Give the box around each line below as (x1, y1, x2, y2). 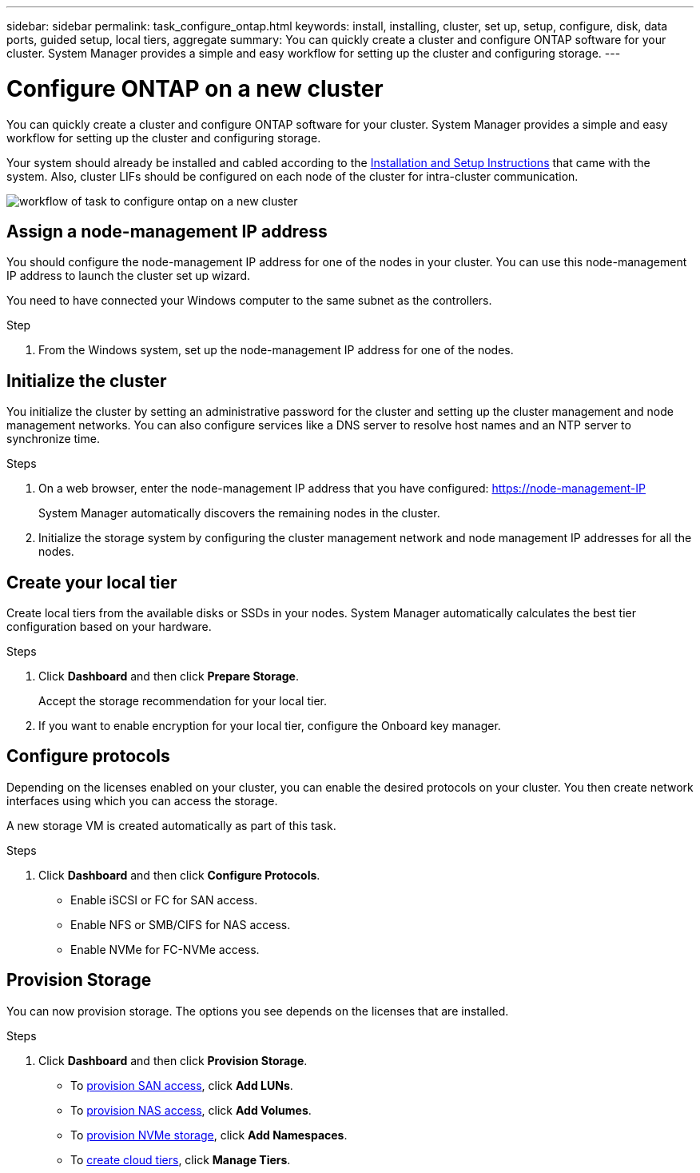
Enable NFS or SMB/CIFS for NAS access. (70, 917, 291, 932)
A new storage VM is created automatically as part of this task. (6, 818, 336, 832)
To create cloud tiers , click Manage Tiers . (70, 1152, 291, 1167)
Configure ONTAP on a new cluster (6, 74, 384, 102)
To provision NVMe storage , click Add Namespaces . (70, 1127, 348, 1142)
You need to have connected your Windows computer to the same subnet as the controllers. (6, 293, 492, 308)
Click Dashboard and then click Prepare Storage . (38, 669, 300, 684)
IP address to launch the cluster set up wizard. (6, 269, 251, 283)
